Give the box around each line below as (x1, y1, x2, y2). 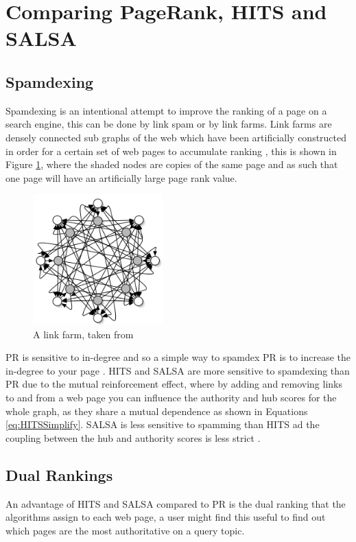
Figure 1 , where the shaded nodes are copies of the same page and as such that (5, 157, 338, 172)
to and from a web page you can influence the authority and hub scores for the (5, 390, 337, 405)
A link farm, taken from (33, 327, 134, 341)
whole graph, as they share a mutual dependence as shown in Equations (5, 403, 308, 418)
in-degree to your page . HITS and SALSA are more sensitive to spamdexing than (5, 363, 350, 377)
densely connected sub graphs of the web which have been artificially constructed (5, 130, 347, 144)
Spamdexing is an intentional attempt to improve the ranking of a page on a (5, 103, 327, 117)
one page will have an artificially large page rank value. (5, 170, 237, 185)
